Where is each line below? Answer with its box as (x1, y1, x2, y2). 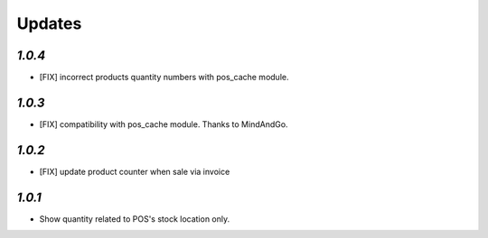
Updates (16, 14, 82, 33)
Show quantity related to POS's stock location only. (39, 213, 230, 224)
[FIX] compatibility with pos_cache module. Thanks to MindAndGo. (39, 118, 288, 130)
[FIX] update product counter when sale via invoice (39, 166, 230, 177)
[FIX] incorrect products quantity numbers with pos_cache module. (39, 72, 289, 83)
